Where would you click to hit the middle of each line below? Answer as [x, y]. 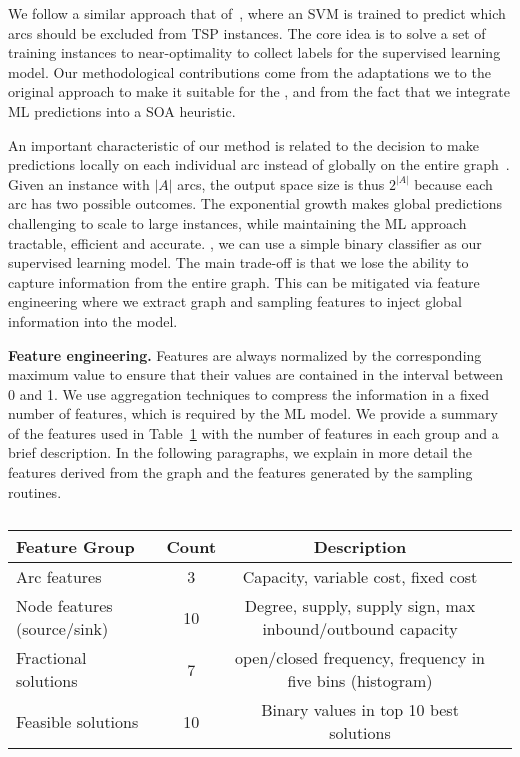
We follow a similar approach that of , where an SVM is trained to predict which [257, 13]
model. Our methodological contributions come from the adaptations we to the [249, 71]
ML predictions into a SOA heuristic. [122, 110]
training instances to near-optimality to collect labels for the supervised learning [254, 52]
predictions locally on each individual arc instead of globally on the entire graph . [259, 164]
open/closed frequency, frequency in [360, 658]
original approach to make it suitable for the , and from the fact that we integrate [259, 91]
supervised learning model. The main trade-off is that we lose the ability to [238, 262]
